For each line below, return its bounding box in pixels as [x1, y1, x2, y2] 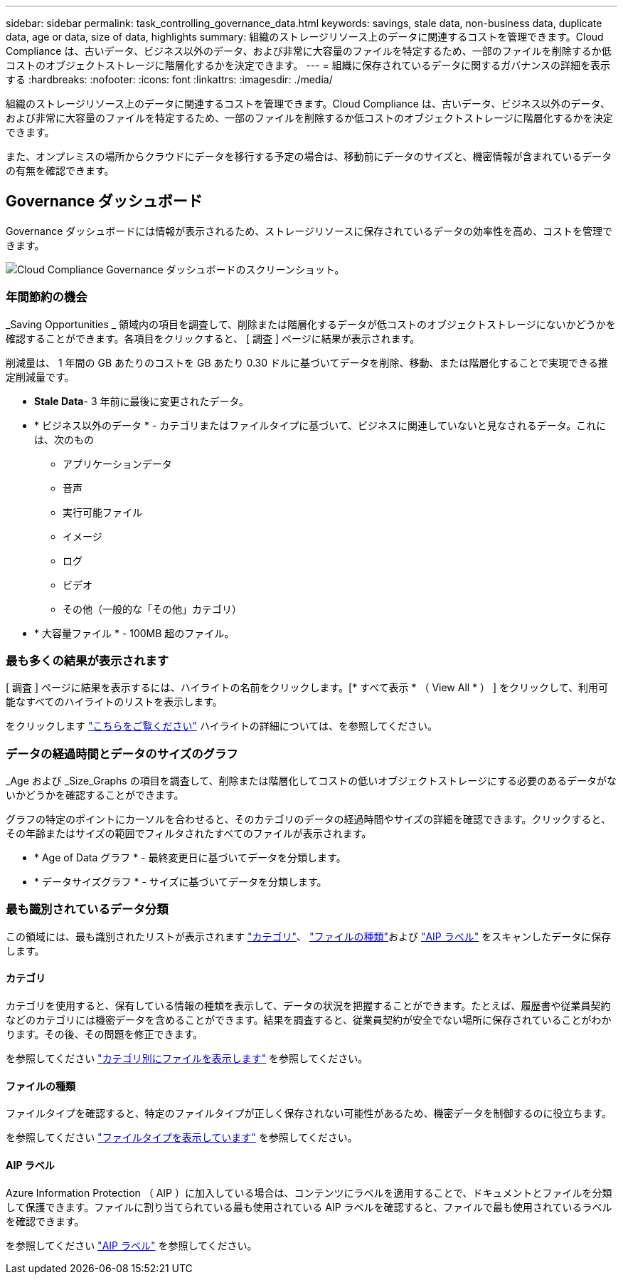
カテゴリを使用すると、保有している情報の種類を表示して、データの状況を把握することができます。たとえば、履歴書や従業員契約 [6, 1000, 611, 1012]
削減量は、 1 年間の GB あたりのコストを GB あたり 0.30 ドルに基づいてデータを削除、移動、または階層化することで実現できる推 [6, 356, 608, 369]
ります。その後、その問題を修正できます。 [6, 1028, 203, 1041]
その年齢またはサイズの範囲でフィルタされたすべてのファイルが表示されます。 [6, 827, 372, 840]
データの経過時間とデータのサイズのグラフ [6, 746, 238, 761]
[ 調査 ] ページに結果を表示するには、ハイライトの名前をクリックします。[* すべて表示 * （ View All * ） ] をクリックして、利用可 [6, 681, 608, 694]
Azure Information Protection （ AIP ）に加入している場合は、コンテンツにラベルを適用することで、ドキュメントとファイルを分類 [6, 1186, 612, 1199]
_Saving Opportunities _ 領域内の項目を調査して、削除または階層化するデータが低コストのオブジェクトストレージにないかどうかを [6, 318, 616, 330]
